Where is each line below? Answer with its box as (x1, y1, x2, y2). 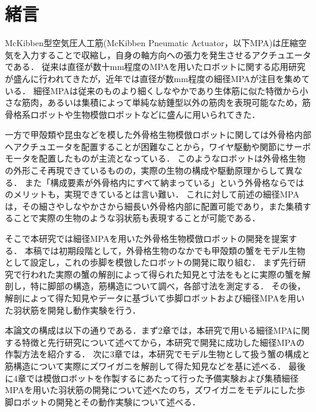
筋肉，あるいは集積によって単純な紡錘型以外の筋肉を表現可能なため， (21, 96, 303, 109)
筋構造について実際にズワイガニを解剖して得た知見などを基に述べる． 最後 (5, 359, 306, 372)
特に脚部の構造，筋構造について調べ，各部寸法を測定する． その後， (30, 280, 306, 292)
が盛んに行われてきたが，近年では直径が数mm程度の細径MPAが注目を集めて (5, 72, 310, 84)
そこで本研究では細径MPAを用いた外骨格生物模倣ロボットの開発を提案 (5, 232, 289, 245)
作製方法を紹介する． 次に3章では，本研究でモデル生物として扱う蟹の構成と (5, 348, 311, 360)
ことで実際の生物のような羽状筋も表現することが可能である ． (13, 211, 261, 224)
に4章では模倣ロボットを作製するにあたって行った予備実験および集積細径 (5, 371, 299, 384)
